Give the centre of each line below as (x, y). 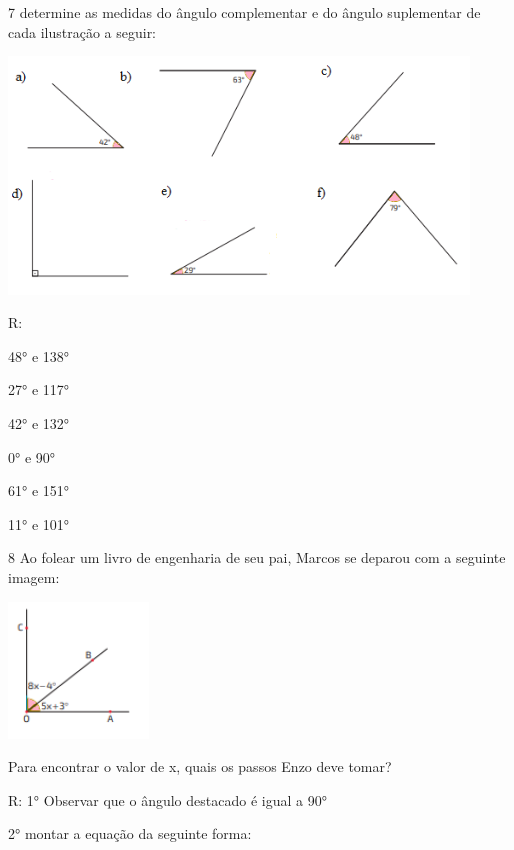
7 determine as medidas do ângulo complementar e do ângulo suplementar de (244, 12)
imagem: (34, 576)
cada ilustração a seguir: (82, 31)
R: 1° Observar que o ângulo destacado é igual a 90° (167, 799)
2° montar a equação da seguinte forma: (130, 833)
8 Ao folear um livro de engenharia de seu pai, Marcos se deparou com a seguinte (257, 557)
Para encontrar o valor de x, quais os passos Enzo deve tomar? (200, 766)
